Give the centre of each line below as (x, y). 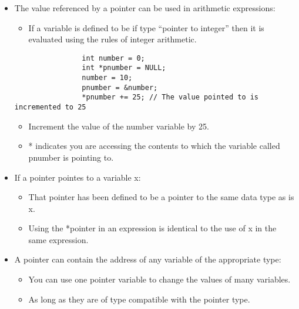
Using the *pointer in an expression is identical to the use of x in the (152, 228)
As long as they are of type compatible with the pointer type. (139, 299)
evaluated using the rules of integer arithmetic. (112, 39)
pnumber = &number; (120, 87)
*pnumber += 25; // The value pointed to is (170, 97)
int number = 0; (113, 58)
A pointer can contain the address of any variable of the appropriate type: (148, 259)
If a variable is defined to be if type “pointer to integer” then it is (146, 27)
